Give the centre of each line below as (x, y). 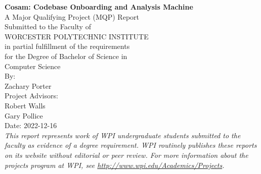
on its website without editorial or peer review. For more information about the (126, 155)
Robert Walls (25, 105)
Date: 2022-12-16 (31, 125)
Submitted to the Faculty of (48, 26)
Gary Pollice (24, 115)
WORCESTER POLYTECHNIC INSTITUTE (77, 36)
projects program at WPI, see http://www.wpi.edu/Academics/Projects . (115, 165)
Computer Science (33, 66)
